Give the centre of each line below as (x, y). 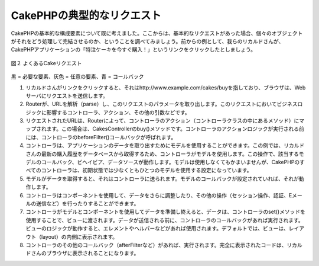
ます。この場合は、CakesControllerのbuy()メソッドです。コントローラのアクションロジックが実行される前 (175, 129)
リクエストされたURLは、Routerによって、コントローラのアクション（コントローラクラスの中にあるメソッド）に (162, 121)
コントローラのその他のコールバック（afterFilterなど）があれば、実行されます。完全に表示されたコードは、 (156, 245)
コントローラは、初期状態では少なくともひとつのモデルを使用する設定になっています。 (147, 170)
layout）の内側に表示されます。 (79, 236)
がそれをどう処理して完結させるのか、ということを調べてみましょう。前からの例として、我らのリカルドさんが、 (147, 41)
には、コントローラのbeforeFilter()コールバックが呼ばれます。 (101, 137)
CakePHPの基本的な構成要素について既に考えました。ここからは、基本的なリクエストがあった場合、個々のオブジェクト (157, 33)
